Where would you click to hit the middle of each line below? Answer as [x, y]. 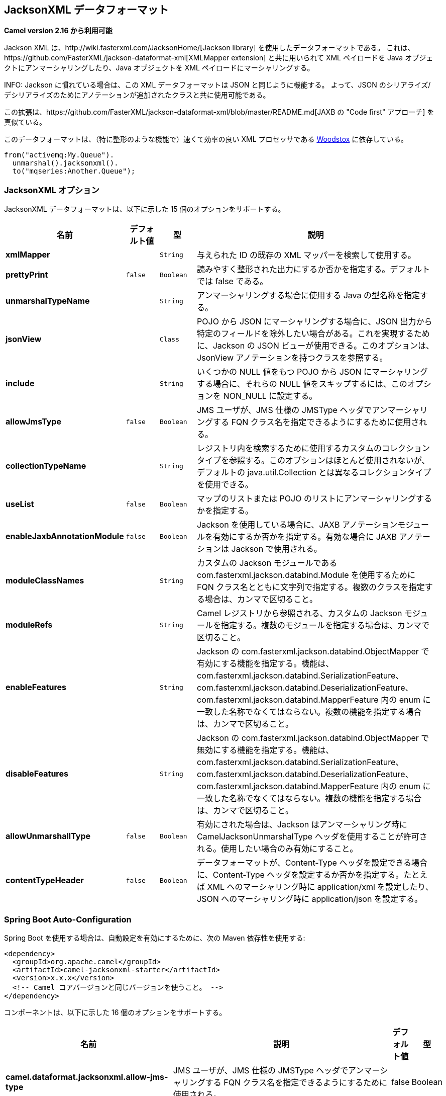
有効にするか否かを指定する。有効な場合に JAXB [305, 537]
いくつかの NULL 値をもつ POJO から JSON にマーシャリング [312, 372]
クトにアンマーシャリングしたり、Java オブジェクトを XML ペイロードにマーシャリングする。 [159, 68]
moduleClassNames [45, 581]
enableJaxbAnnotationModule [65, 536]
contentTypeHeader [45, 880]
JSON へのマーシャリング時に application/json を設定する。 [310, 899]
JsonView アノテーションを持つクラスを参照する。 [292, 358]
